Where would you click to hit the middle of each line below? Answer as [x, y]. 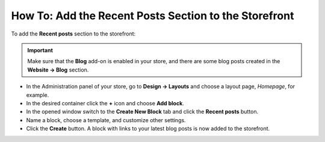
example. [38, 95]
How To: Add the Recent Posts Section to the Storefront [153, 16]
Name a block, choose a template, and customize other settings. [106, 120]
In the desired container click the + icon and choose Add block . [105, 103]
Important [40, 50]
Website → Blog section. [58, 70]
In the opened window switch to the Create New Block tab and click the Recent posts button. [142, 112]
